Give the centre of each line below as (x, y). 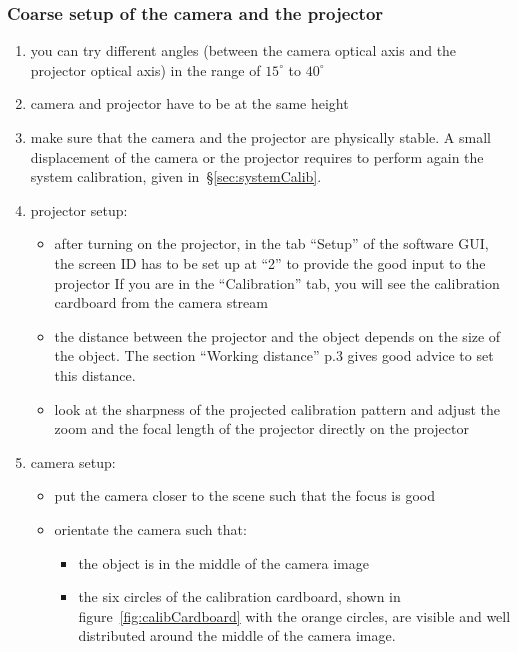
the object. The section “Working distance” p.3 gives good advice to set (274, 355)
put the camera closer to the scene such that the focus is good (244, 495)
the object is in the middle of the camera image (223, 562)
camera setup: (73, 461)
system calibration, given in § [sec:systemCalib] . (176, 176)
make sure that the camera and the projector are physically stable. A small (260, 137)
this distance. (95, 374)
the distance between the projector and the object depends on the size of (277, 335)
